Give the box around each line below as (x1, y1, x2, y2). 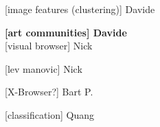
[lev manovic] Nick (5, 61, 82, 76)
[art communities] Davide (5, 25, 127, 39)
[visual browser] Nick (5, 38, 93, 53)
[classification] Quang (5, 107, 95, 122)
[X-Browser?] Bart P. (5, 84, 93, 99)
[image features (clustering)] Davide (5, 2, 155, 16)
